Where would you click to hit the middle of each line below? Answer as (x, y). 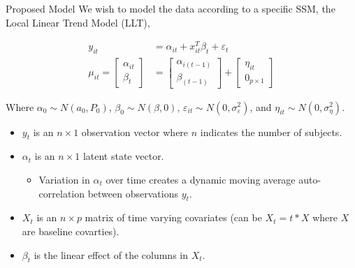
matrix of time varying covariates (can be (173, 217)
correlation (62, 193)
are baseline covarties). (71, 231)
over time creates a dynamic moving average (201, 179)
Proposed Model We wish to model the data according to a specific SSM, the (171, 8)
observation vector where (135, 132)
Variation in (64, 179)
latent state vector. (123, 156)
